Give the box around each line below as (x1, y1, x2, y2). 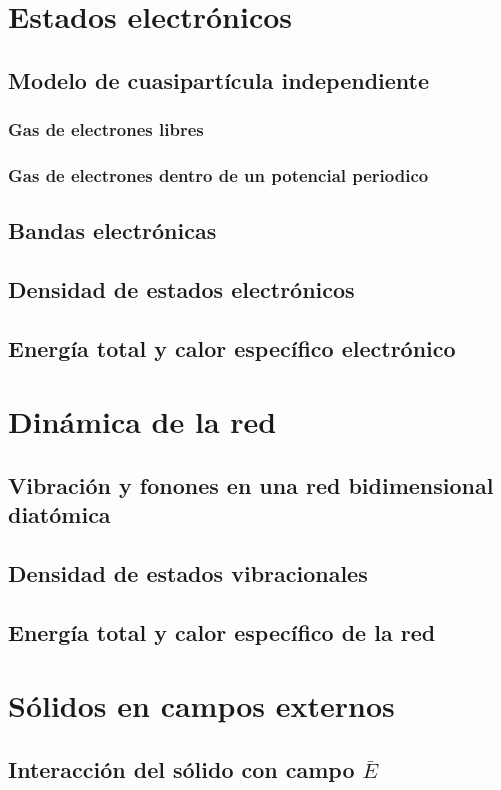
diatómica (8, 499, 111, 530)
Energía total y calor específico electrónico (8, 332, 456, 363)
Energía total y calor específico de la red (8, 616, 436, 647)
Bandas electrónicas (8, 215, 217, 246)
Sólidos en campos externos (8, 685, 395, 726)
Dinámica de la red (8, 401, 277, 442)
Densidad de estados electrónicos (8, 274, 355, 305)
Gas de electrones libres (8, 117, 204, 142)
